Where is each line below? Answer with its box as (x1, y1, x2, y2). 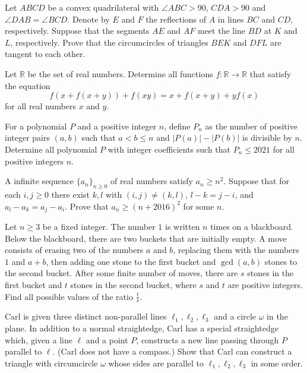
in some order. (251, 356, 303, 369)
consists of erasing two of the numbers (5, 244, 144, 256)
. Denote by (67, 12, 110, 25)
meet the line (197, 24, 246, 37)
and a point (86, 333, 128, 346)
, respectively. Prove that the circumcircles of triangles (10, 36, 208, 48)
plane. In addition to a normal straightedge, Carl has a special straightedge (5, 321, 278, 334)
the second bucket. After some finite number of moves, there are (5, 267, 238, 279)
